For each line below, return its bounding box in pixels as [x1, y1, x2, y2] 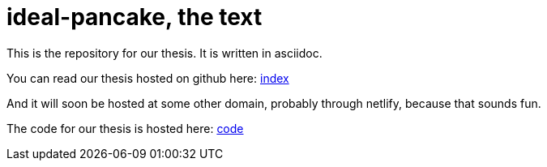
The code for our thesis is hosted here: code [6, 121, 244, 135]
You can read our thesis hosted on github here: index [6, 71, 289, 85]
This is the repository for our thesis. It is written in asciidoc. [6, 45, 323, 60]
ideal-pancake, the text [6, 3, 263, 31]
